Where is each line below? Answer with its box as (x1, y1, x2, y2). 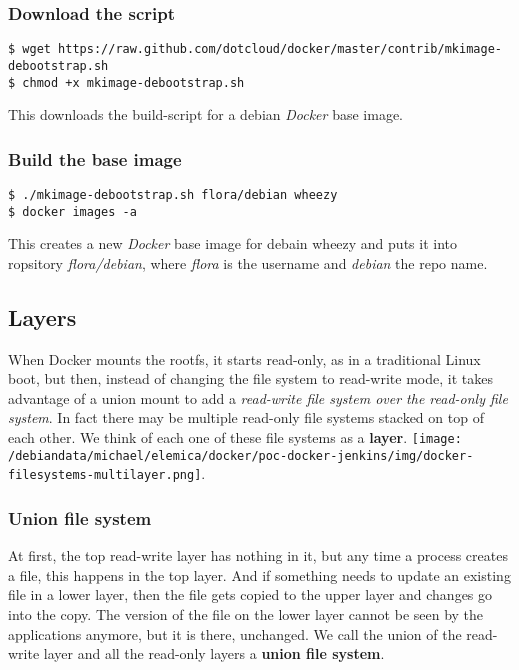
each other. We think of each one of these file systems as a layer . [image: (8, 427, 462, 448)
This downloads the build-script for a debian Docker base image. (8, 104, 403, 125)
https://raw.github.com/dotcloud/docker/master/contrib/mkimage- (58, 42, 502, 57)
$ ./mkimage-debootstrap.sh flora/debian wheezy (8, 188, 338, 202)
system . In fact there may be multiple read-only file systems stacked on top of (8, 407, 484, 428)
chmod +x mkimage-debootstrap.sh (22, 75, 245, 90)
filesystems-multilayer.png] (8, 468, 202, 483)
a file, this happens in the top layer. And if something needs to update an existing (8, 564, 511, 585)
